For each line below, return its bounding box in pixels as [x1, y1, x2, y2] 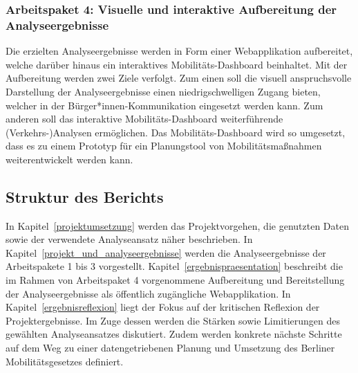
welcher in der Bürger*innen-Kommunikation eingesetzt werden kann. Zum [6, 98, 323, 112]
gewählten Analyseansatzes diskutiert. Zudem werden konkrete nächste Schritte [6, 327, 342, 341]
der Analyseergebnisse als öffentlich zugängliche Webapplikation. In [6, 286, 291, 300]
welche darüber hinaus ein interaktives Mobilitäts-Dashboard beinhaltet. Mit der [6, 57, 348, 71]
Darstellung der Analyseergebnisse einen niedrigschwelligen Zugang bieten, [6, 84, 321, 98]
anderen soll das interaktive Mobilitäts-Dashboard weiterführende [6, 111, 283, 126]
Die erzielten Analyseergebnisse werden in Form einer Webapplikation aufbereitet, [6, 44, 353, 58]
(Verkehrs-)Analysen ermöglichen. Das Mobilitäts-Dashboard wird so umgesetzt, [6, 125, 346, 139]
